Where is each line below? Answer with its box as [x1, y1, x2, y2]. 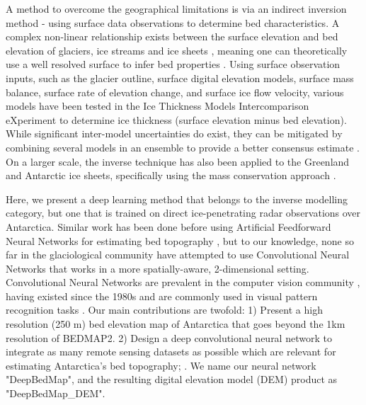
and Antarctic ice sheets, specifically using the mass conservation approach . [6, 168, 336, 183]
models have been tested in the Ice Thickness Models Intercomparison [6, 98, 309, 113]
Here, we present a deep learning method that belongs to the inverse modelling [6, 191, 348, 206]
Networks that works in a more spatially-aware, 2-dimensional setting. [6, 261, 309, 275]
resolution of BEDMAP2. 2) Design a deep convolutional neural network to [6, 330, 332, 345]
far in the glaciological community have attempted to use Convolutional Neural [6, 247, 350, 262]
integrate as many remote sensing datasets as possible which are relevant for [6, 344, 336, 359]
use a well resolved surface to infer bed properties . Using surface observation [6, 57, 341, 72]
